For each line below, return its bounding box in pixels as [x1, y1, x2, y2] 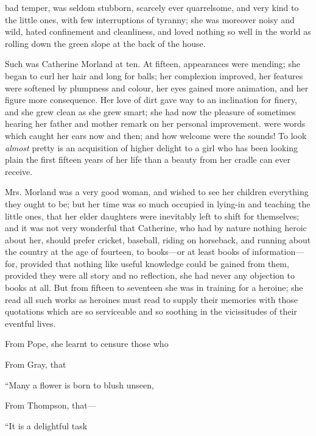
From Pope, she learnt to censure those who [5, 337, 169, 350]
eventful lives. [5, 316, 56, 329]
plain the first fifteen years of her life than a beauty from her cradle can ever [5, 153, 291, 166]
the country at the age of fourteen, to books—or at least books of [5, 245, 250, 258]
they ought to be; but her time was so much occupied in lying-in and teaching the [5, 197, 311, 210]
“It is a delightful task [5, 419, 88, 432]
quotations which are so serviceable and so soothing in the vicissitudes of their [5, 305, 297, 318]
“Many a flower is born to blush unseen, [5, 378, 154, 391]
